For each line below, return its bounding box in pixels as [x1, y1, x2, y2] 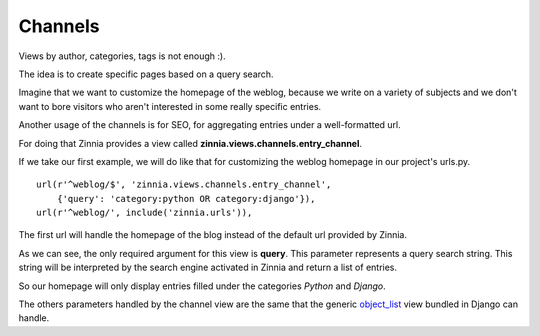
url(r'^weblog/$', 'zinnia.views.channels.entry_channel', [36, 179, 332, 190]
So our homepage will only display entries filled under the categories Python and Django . [18, 280, 387, 292]
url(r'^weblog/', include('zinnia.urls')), [36, 207, 253, 219]
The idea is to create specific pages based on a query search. [18, 68, 274, 80]
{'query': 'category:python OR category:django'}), [56, 193, 316, 204]
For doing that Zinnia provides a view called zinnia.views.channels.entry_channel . [18, 137, 363, 149]
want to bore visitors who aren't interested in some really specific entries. [18, 100, 322, 112]
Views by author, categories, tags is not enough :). [18, 50, 226, 62]
